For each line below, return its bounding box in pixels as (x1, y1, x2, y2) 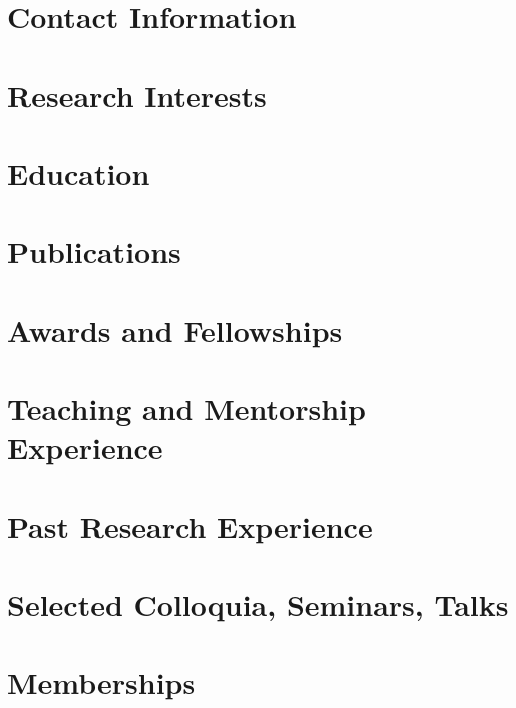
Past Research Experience (7, 505, 373, 546)
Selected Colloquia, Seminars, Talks (7, 584, 509, 624)
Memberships (7, 662, 196, 703)
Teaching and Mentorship (7, 388, 366, 429)
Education (7, 152, 150, 193)
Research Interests (7, 74, 267, 115)
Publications (7, 231, 181, 272)
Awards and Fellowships (7, 309, 343, 350)
